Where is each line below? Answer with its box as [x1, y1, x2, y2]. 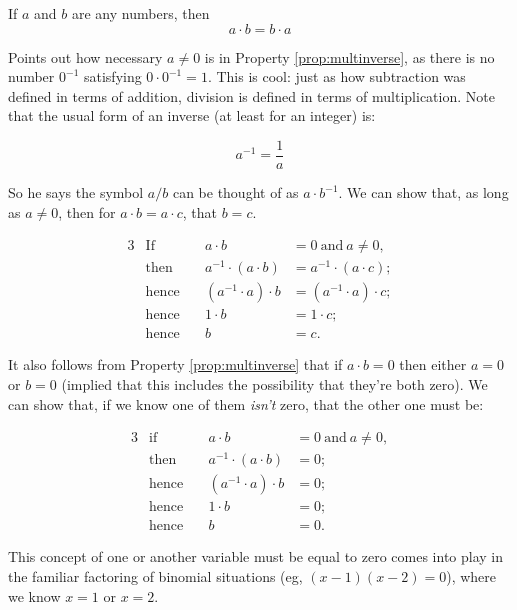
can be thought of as [172, 182, 299, 203]
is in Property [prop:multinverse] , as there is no [204, 46, 495, 67]
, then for [58, 201, 116, 222]
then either [399, 354, 467, 375]
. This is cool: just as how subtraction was [207, 66, 466, 87]
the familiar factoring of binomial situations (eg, [8, 566, 303, 587]
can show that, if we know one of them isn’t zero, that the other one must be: [8, 393, 484, 414]
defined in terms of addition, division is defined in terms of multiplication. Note [8, 85, 495, 106]
